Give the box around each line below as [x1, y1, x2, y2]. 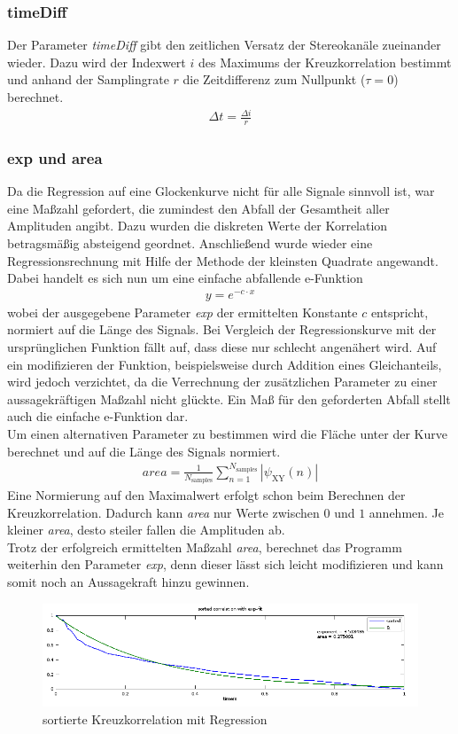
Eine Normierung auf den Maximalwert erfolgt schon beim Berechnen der [7, 485, 406, 504]
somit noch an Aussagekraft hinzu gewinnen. [7, 572, 250, 590]
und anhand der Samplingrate [7, 70, 169, 89]
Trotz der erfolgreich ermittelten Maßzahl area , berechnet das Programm [7, 537, 402, 556]
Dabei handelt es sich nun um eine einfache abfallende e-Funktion [7, 269, 363, 287]
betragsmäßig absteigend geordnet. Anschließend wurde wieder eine [7, 233, 373, 252]
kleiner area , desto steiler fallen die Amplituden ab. [7, 520, 285, 539]
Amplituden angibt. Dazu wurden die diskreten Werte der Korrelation [7, 216, 388, 235]
